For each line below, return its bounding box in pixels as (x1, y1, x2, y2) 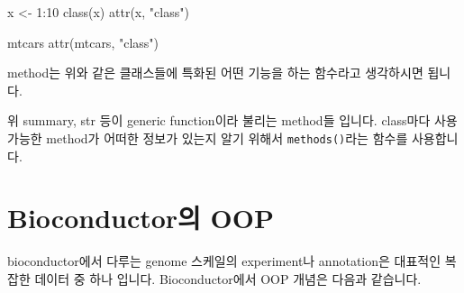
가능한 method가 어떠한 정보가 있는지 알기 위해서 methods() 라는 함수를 (7, 128, 408, 147)
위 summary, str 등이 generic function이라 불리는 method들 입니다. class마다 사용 (7, 111, 458, 130)
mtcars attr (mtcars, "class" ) (7, 32, 159, 51)
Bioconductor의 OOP (7, 199, 274, 236)
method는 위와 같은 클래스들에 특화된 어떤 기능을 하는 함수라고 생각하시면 (7, 63, 423, 82)
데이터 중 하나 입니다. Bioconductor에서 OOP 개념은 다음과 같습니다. (34, 269, 422, 288)
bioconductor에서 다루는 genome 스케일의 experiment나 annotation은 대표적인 (7, 252, 441, 270)
